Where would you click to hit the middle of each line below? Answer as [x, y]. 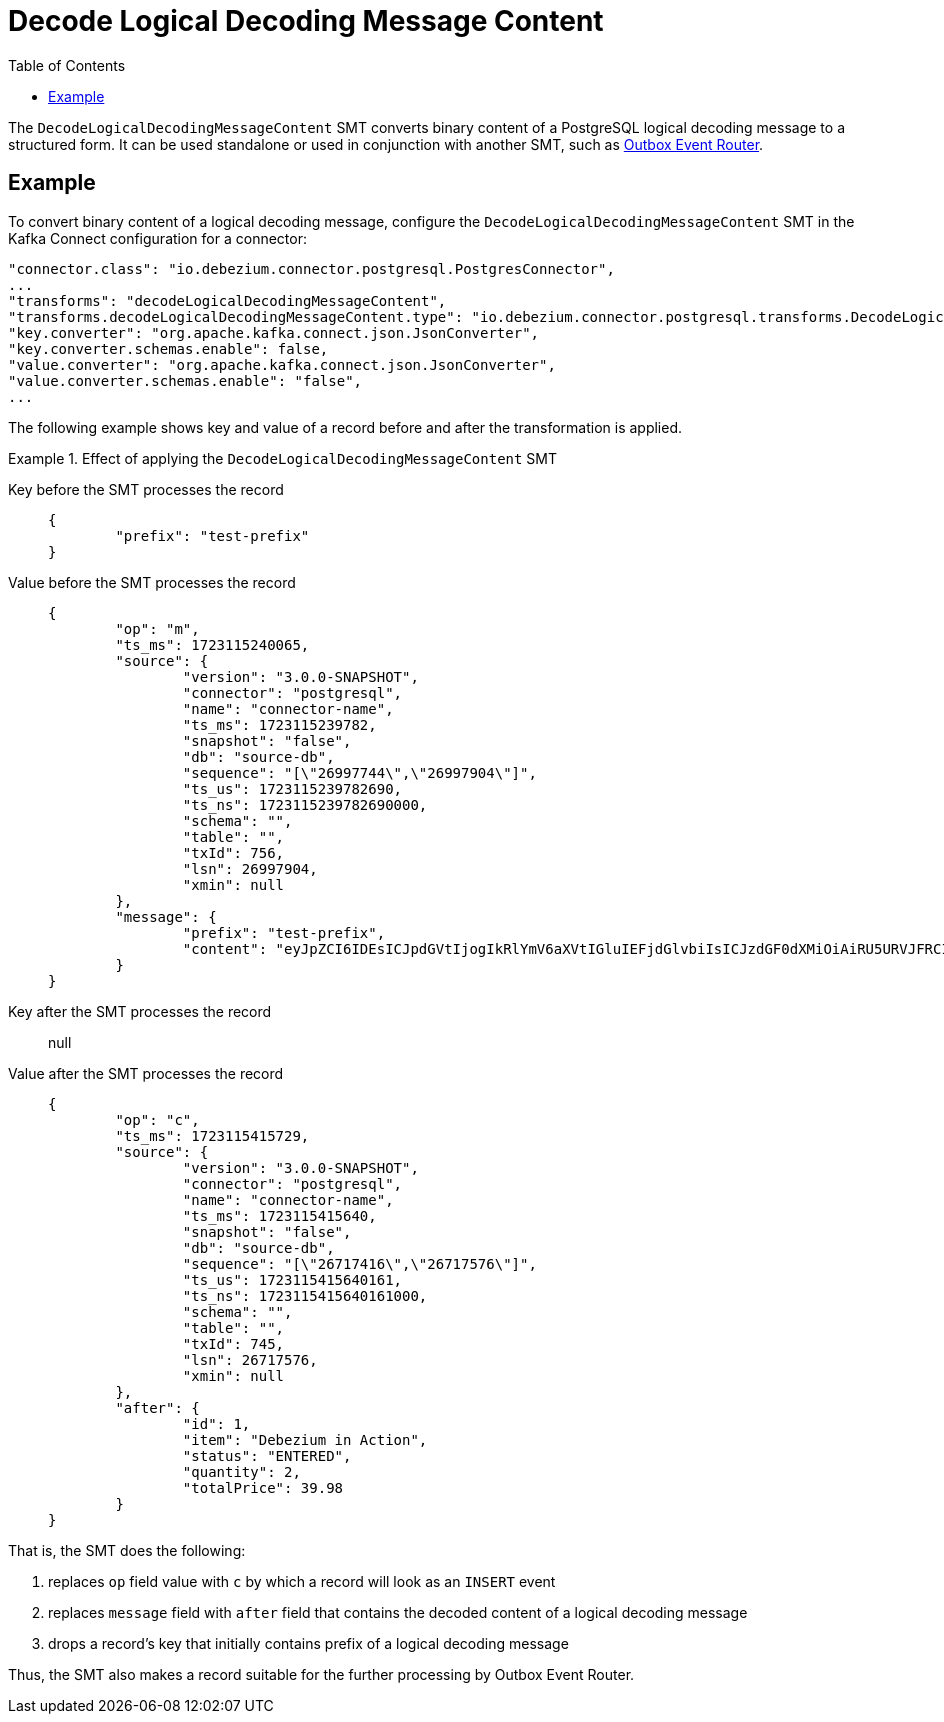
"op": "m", [157, 628]
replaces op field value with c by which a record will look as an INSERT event [302, 1581]
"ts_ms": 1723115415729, [212, 1135]
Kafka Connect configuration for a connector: [157, 238]
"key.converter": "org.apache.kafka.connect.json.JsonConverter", [274, 332]
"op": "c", [157, 1119]
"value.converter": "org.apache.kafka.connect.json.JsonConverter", [282, 364]
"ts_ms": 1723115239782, [279, 724]
